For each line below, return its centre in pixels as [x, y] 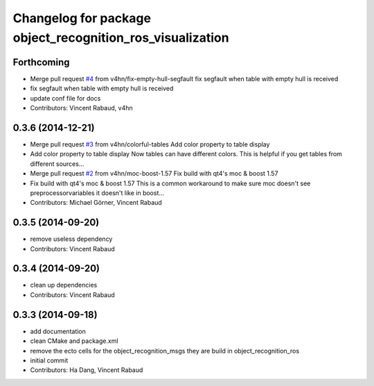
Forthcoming [41, 62]
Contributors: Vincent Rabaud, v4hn [81, 108]
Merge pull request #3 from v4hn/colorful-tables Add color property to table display [150, 144]
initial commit [49, 360]
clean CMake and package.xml [74, 341]
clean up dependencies [64, 285]
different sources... [57, 164]
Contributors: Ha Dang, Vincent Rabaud [87, 370]
